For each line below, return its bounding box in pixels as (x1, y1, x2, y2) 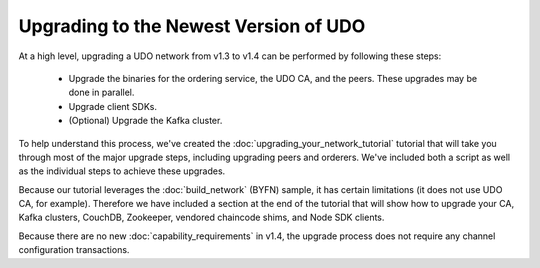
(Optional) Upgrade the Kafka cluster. (68, 115, 223, 127)
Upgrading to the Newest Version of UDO (18, 15, 366, 37)
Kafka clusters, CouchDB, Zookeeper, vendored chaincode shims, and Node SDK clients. (18, 211, 385, 224)
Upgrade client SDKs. (68, 100, 158, 112)
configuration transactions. (18, 244, 130, 256)
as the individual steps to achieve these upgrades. (18, 165, 226, 177)
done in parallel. (68, 86, 135, 99)
